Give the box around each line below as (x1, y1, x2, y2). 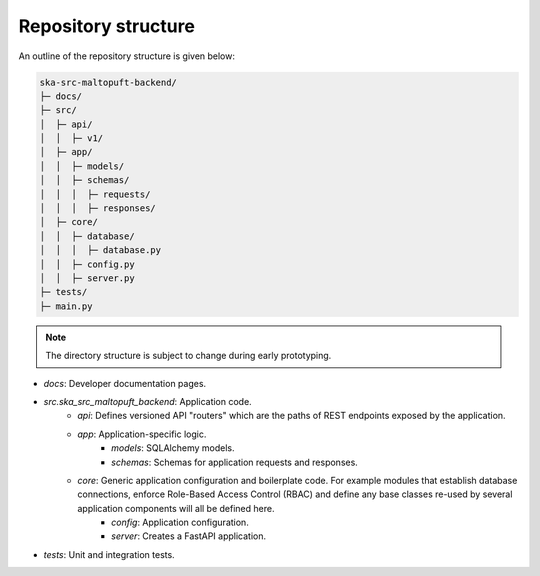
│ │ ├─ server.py (39, 273, 135, 284)
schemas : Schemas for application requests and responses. (111, 456, 359, 468)
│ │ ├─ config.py (39, 258, 135, 270)
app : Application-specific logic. (77, 428, 207, 440)
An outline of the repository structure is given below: (18, 50, 235, 62)
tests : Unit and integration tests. (43, 548, 175, 560)
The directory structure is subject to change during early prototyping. (45, 350, 332, 362)
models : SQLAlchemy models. (111, 442, 235, 454)
